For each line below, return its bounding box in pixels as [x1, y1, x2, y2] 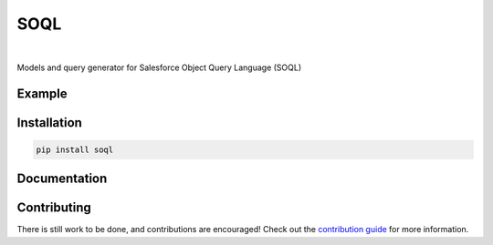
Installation [16, 115, 82, 130]
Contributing [16, 200, 91, 216]
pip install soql [36, 144, 114, 155]
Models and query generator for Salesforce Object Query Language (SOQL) [16, 62, 302, 73]
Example [16, 86, 68, 101]
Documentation [16, 171, 108, 187]
